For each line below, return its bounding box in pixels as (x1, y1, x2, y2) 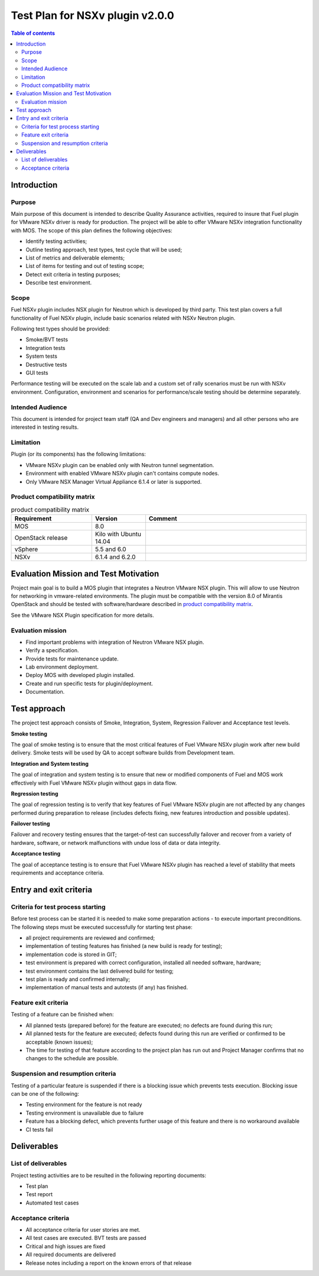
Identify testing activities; (25, 238, 87, 245)
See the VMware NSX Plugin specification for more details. (11, 611, 154, 618)
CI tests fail (25, 1126, 53, 1133)
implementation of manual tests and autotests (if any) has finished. (25, 984, 188, 991)
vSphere (14, 545, 38, 553)
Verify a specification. (25, 647, 79, 654)
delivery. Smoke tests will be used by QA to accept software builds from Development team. (11, 749, 235, 756)
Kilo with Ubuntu (95, 530, 142, 538)
